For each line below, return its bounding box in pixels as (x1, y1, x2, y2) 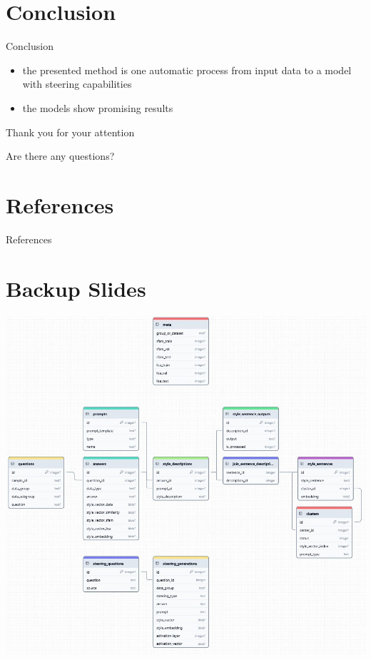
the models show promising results (22, 100, 173, 115)
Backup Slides (6, 273, 146, 303)
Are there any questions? (6, 148, 115, 163)
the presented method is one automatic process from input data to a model (22, 62, 352, 77)
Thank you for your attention (6, 124, 135, 139)
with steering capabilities (22, 76, 132, 91)
